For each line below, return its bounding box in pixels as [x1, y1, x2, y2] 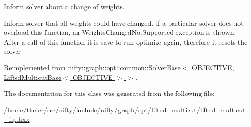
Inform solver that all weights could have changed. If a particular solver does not [4, 17, 244, 28]
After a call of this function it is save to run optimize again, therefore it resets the [4, 36, 248, 47]
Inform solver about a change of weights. [4, 1, 125, 11]
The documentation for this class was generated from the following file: [4, 88, 215, 98]
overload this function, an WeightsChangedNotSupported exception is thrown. [4, 27, 236, 37]
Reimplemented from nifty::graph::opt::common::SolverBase [4, 62, 181, 72]
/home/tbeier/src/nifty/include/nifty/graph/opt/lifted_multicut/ [4, 104, 200, 114]
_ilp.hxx [4, 114, 30, 124]
